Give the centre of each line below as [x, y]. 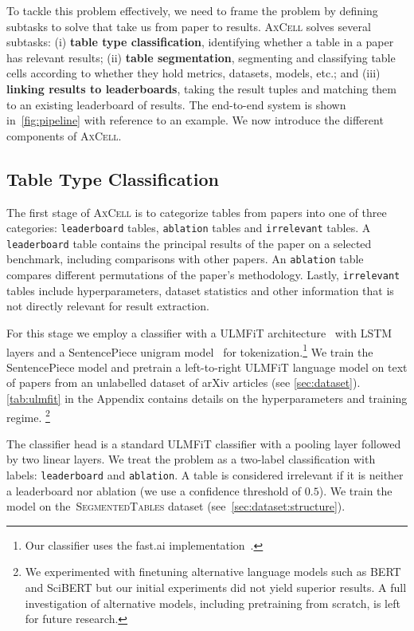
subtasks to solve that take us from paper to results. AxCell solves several [189, 26]
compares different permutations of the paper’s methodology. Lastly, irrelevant [203, 275]
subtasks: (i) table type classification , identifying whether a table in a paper [200, 42]
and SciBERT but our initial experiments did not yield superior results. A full [216, 588]
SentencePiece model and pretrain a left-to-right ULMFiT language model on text [207, 367]
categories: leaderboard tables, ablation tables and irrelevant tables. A [189, 228]
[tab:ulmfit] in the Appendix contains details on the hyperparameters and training [207, 398]
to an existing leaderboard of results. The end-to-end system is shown [176, 104]
